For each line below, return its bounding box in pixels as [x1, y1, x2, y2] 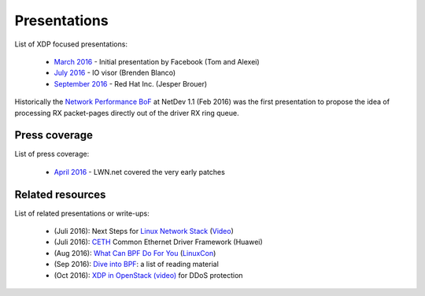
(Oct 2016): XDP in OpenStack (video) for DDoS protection [54, 270, 243, 279]
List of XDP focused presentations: [14, 39, 128, 49]
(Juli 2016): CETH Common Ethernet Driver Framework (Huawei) [54, 237, 263, 247]
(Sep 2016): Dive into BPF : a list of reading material [54, 260, 220, 269]
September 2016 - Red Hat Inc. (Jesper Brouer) [54, 79, 208, 88]
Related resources [14, 187, 106, 201]
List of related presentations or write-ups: [14, 209, 150, 218]
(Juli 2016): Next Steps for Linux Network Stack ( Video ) [54, 227, 234, 236]
